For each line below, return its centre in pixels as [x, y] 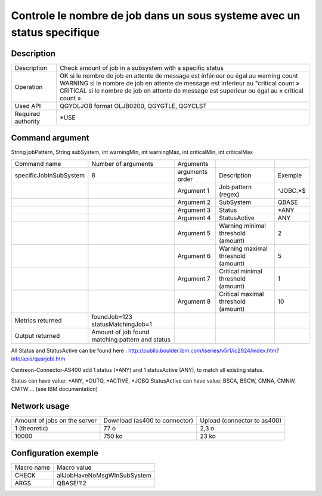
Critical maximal [241, 294]
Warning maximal [243, 248]
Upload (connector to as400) [241, 421]
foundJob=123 [112, 316]
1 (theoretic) [32, 429]
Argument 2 [194, 202]
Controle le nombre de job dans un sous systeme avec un [156, 16]
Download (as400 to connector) [148, 421]
